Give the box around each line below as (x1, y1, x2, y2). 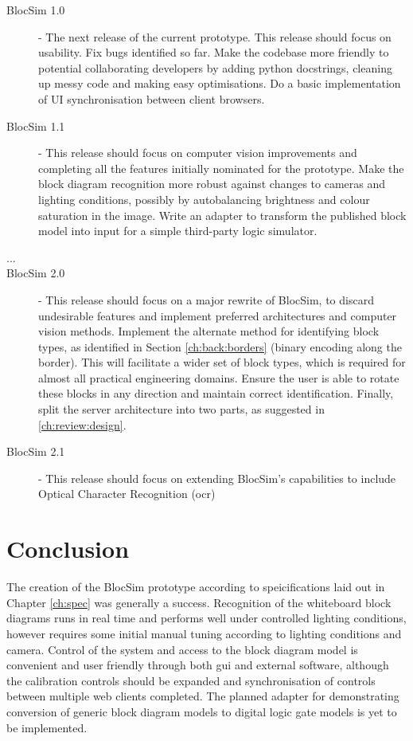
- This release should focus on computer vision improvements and (38, 144, 357, 161)
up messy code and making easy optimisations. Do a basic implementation (38, 75, 401, 92)
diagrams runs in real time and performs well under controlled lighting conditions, (6, 610, 407, 626)
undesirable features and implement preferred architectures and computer (38, 307, 397, 323)
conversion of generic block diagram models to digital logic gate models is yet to (6, 703, 397, 719)
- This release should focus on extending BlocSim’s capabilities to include (38, 469, 396, 486)
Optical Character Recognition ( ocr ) (38, 485, 216, 502)
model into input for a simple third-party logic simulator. (38, 222, 318, 239)
